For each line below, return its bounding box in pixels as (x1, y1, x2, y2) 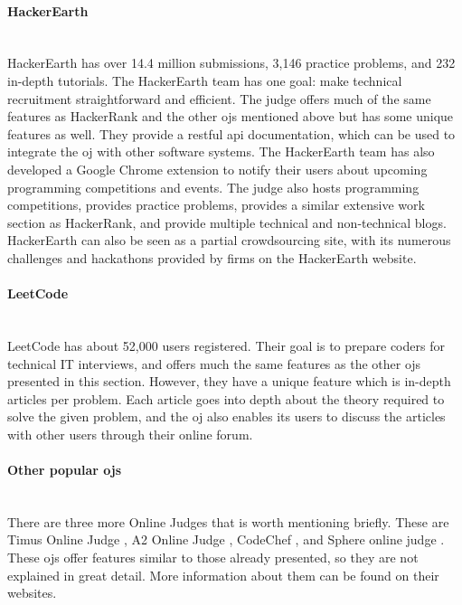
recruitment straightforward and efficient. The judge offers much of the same (7, 89, 431, 108)
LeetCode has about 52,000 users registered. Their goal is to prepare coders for (7, 336, 445, 354)
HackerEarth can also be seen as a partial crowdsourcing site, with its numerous (7, 231, 451, 250)
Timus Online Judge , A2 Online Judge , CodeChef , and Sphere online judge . (7, 530, 445, 549)
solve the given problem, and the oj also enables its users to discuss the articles (7, 407, 446, 426)
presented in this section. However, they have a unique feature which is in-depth (7, 372, 451, 391)
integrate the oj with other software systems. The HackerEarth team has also (7, 142, 435, 161)
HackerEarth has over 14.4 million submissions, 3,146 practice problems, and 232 (7, 53, 456, 72)
